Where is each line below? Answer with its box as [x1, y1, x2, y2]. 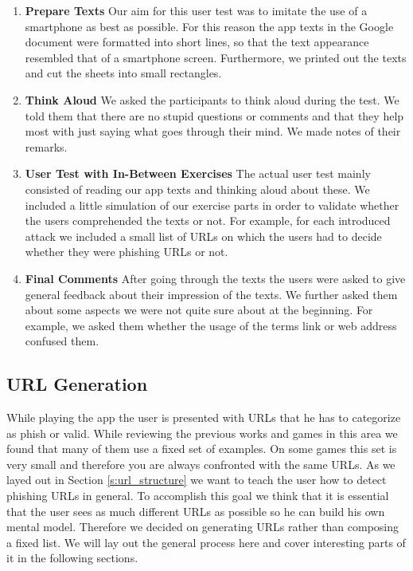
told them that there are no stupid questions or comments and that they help [25, 107, 404, 124]
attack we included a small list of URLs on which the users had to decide [25, 227, 382, 244]
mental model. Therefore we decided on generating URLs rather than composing [6, 518, 399, 535]
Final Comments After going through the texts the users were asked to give [25, 270, 406, 286]
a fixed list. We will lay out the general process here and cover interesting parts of [6, 534, 406, 550]
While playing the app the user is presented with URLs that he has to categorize [6, 409, 401, 426]
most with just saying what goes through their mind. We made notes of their [25, 123, 401, 140]
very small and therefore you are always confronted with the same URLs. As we [6, 455, 395, 472]
